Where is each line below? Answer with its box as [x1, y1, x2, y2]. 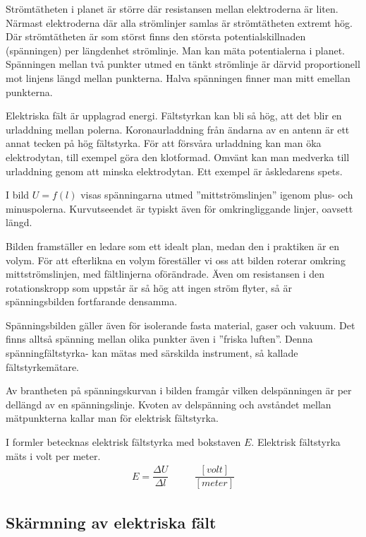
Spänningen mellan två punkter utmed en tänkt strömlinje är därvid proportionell [6, 57, 360, 71]
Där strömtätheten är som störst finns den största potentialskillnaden [6, 29, 306, 44]
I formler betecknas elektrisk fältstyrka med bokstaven [6, 435, 241, 449]
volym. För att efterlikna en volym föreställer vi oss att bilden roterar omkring [6, 252, 346, 267]
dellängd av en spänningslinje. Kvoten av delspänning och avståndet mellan [6, 396, 331, 411]
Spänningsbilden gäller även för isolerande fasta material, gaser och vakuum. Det [6, 317, 355, 332]
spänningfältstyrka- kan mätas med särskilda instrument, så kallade [6, 346, 298, 360]
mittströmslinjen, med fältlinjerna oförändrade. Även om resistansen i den [6, 266, 325, 281]
